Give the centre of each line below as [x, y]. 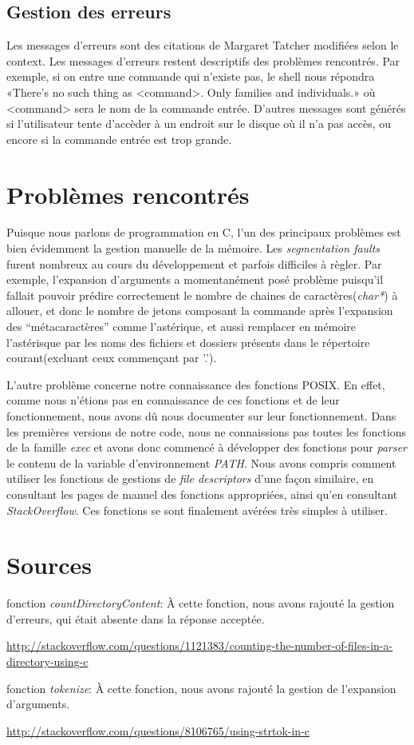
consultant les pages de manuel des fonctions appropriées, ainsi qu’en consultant [202, 494]
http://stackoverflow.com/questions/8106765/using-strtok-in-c [158, 730]
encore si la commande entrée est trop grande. [119, 139]
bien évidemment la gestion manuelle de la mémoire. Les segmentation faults [193, 248]
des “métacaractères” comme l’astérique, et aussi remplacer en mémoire [181, 327]
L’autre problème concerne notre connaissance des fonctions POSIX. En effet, [196, 384]
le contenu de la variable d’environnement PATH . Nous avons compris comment [201, 462]
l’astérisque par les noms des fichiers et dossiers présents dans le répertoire [188, 342]
